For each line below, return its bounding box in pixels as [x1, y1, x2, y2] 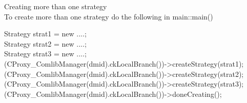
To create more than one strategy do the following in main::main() [4, 11, 213, 22]
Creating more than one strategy [4, 1, 107, 11]
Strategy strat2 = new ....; [4, 38, 87, 49]
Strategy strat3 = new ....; [4, 48, 87, 59]
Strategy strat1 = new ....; [4, 28, 87, 39]
